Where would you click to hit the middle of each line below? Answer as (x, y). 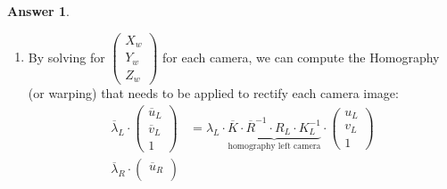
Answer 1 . (38, 11)
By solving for (66, 57)
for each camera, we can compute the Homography (301, 57)
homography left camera (274, 147)
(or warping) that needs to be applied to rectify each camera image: (213, 93)
